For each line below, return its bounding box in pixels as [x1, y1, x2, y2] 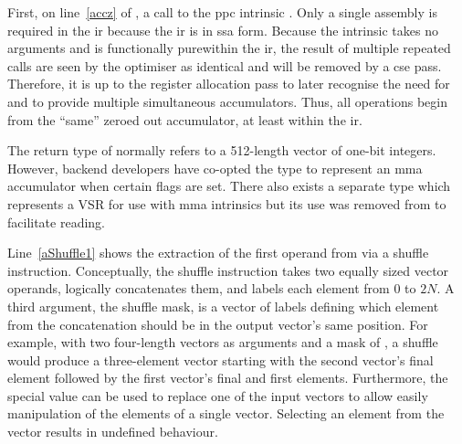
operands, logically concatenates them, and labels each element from [7, 279, 390, 298]
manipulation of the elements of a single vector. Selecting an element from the [7, 404, 445, 423]
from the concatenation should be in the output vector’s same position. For [7, 314, 428, 333]
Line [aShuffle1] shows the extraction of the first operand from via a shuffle [7, 243, 429, 262]
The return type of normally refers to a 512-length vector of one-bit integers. [7, 141, 436, 160]
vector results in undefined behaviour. [7, 422, 218, 441]
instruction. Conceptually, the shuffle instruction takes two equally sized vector [7, 260, 449, 280]
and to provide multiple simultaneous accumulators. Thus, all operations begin [7, 91, 447, 111]
